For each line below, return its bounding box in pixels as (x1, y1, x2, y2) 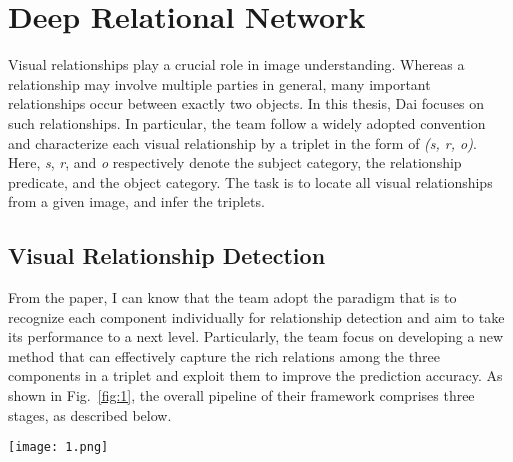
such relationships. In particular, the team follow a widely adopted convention (8, 112, 486, 133)
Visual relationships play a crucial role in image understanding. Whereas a (8, 54, 465, 75)
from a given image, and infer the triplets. (8, 191, 265, 212)
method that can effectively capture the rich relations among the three (8, 345, 440, 366)
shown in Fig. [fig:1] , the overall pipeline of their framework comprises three (8, 385, 475, 406)
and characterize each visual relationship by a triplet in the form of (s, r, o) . (8, 132, 477, 153)
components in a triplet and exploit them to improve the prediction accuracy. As (8, 365, 503, 386)
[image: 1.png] (8, 440, 109, 455)
